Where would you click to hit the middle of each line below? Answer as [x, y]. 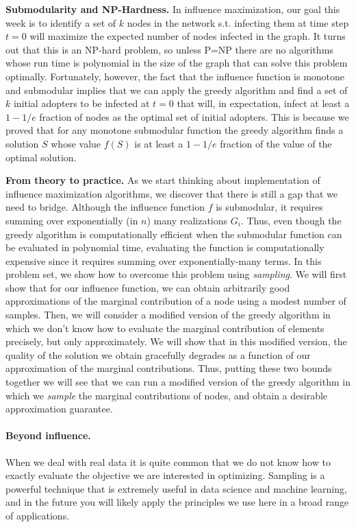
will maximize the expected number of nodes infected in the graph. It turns [188, 36]
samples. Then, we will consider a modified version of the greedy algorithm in [168, 315]
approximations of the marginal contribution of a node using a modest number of [176, 301]
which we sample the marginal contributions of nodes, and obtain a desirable [167, 395]
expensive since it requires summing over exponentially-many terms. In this [164, 260]
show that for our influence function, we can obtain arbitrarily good [148, 287]
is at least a [159, 143]
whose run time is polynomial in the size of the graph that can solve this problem [177, 63]
